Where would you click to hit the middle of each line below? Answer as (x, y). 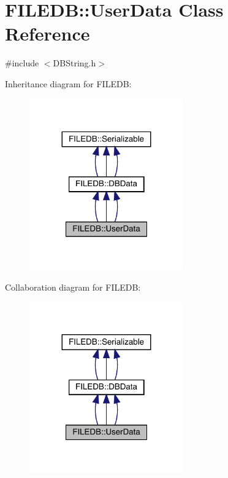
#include (22, 63)
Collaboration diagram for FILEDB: (73, 287)
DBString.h (74, 63)
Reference (47, 33)
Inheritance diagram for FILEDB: (68, 83)
